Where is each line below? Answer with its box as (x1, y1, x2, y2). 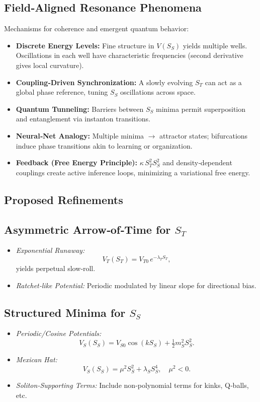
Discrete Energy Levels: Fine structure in (16, 40, 154, 50)
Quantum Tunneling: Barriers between (16, 103, 144, 114)
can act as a (205, 77, 242, 87)
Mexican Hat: (16, 354, 57, 365)
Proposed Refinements (4, 191, 123, 207)
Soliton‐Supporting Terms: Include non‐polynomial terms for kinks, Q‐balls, (16, 380, 249, 390)
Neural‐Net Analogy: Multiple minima (16, 130, 144, 141)
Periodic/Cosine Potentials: (16, 328, 102, 339)
